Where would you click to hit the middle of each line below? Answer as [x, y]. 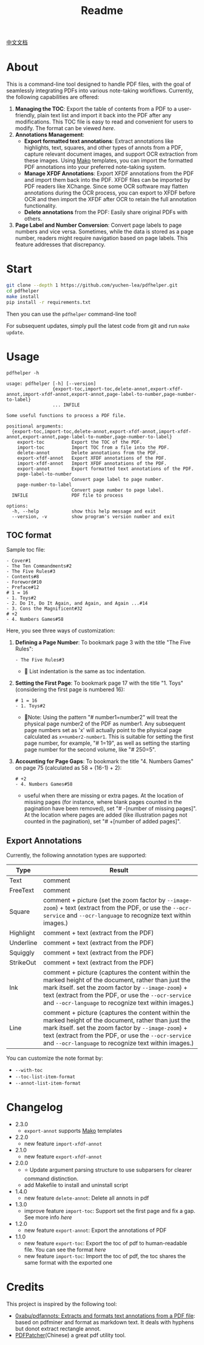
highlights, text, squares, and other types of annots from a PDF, [104, 148]
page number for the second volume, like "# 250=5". [90, 750]
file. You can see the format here [65, 1250]
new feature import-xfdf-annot [63, 1144]
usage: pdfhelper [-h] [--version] [51, 384]
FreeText [22, 890]
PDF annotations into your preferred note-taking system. [95, 167]
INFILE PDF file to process [67, 495]
